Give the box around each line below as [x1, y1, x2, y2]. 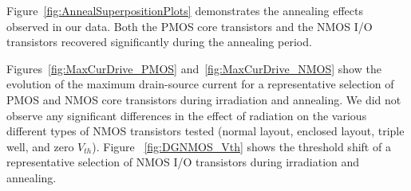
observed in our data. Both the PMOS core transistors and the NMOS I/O [6, 18, 373, 34]
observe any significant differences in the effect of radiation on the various [6, 107, 367, 123]
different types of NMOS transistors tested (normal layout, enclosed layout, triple [6, 123, 405, 139]
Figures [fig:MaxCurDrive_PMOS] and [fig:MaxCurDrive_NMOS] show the [6, 60, 381, 76]
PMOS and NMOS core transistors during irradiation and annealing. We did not [6, 91, 401, 107]
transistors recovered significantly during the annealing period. [6, 33, 312, 50]
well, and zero [6, 138, 74, 154]
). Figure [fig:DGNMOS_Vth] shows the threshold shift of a [92, 138, 391, 154]
